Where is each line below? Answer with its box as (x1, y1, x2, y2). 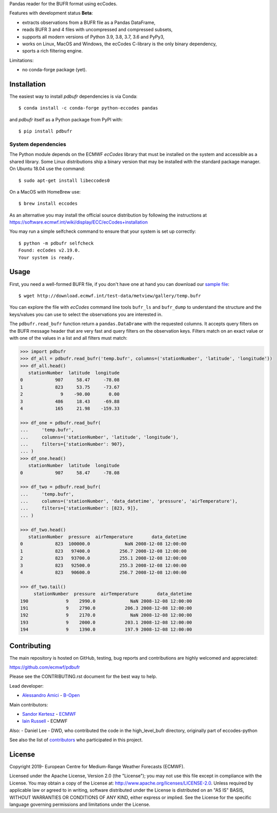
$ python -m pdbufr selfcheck (18, 240, 94, 246)
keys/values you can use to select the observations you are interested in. (9, 311, 163, 317)
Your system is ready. (18, 255, 75, 260)
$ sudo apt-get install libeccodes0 (18, 177, 110, 183)
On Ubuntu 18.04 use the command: (9, 166, 86, 172)
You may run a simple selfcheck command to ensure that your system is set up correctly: (9, 228, 196, 234)
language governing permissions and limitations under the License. (9, 801, 150, 807)
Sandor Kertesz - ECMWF (22, 711, 76, 717)
